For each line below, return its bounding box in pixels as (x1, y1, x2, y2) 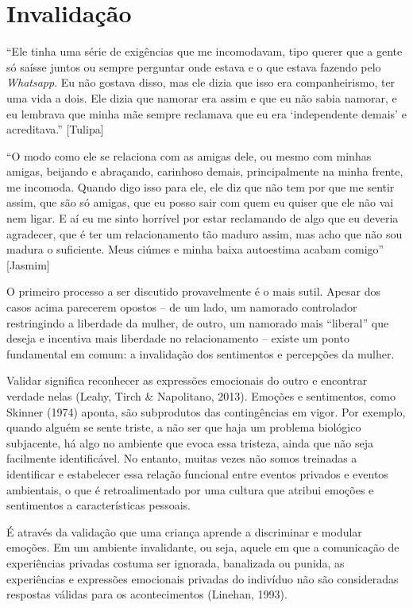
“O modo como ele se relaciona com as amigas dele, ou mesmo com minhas (6, 147, 372, 164)
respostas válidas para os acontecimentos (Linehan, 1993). (6, 586, 288, 602)
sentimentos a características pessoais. (6, 497, 191, 513)
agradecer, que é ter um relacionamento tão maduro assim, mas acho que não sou (6, 225, 403, 242)
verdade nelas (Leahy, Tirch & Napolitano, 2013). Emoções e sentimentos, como (6, 388, 396, 404)
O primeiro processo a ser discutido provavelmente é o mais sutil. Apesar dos (6, 283, 380, 300)
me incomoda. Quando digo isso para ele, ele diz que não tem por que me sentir (6, 178, 395, 195)
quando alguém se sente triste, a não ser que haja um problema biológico (6, 419, 361, 436)
